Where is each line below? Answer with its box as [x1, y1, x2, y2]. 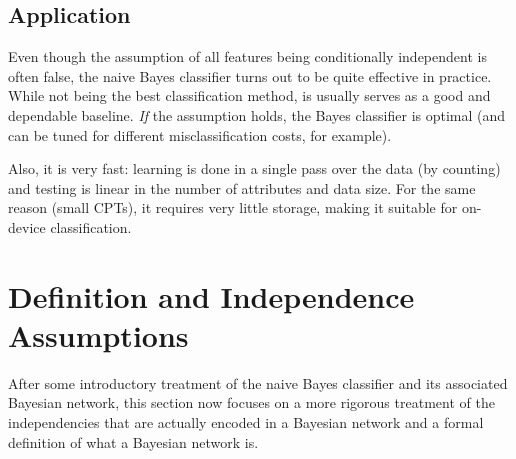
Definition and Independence [8, 275, 415, 316]
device [8, 216, 46, 237]
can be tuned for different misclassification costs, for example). [8, 124, 392, 145]
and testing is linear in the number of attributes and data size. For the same [8, 177, 476, 198]
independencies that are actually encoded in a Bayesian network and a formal [8, 412, 484, 433]
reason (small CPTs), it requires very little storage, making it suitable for [8, 197, 458, 218]
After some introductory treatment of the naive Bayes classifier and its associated [8, 372, 508, 393]
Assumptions [8, 314, 189, 355]
